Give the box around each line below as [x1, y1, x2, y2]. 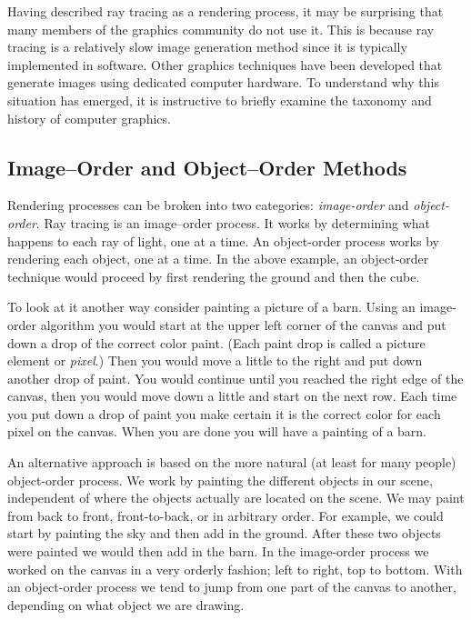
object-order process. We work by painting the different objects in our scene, [7, 470, 433, 489]
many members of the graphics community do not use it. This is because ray [7, 19, 435, 38]
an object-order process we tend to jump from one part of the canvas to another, [7, 577, 456, 596]
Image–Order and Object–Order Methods [7, 153, 407, 181]
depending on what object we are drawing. [7, 595, 245, 614]
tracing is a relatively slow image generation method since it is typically [7, 37, 407, 56]
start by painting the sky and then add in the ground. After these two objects [7, 524, 441, 543]
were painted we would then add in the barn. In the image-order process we [7, 542, 429, 561]
